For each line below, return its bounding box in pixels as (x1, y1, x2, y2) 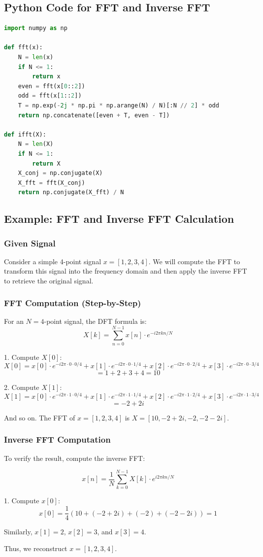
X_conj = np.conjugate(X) (18, 170, 103, 177)
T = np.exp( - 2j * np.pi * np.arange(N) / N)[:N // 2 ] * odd (18, 102, 219, 109)
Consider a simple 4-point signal (4, 256, 101, 266)
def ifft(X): (4, 131, 46, 138)
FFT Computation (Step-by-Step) (4, 296, 141, 309)
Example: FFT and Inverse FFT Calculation (4, 211, 234, 226)
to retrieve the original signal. (4, 276, 94, 286)
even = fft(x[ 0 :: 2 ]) (18, 82, 85, 90)
